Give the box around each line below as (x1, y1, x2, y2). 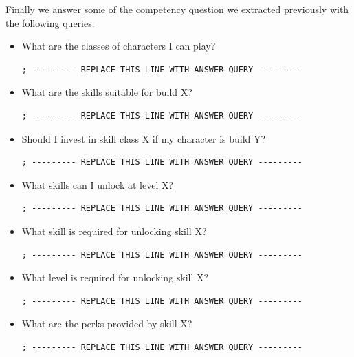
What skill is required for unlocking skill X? (21, 223, 207, 238)
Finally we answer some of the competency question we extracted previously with (5, 2, 349, 16)
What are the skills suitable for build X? (21, 85, 192, 99)
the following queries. (5, 15, 95, 30)
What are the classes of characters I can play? (21, 39, 216, 53)
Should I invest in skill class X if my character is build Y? (21, 131, 266, 145)
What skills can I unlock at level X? (21, 177, 174, 192)
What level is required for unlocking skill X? (21, 270, 209, 285)
